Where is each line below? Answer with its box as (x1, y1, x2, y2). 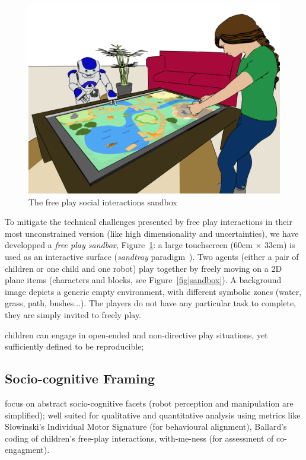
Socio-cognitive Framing (5, 369, 155, 388)
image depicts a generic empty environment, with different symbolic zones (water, (5, 285, 302, 297)
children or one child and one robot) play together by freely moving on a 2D (5, 262, 282, 274)
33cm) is (264, 239, 295, 251)
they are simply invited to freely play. (5, 308, 142, 321)
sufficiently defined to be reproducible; (5, 340, 144, 353)
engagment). (5, 443, 50, 456)
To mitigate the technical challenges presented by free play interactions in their (5, 215, 292, 228)
